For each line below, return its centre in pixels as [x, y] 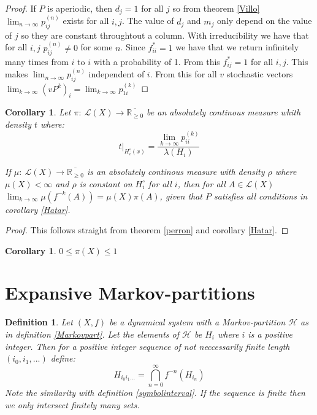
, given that [181, 196]
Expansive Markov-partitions [130, 293]
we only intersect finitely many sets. [72, 404]
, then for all [201, 183]
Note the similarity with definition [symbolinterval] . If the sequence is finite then [155, 392]
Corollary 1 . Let [38, 112]
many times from [37, 61]
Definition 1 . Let [39, 322]
